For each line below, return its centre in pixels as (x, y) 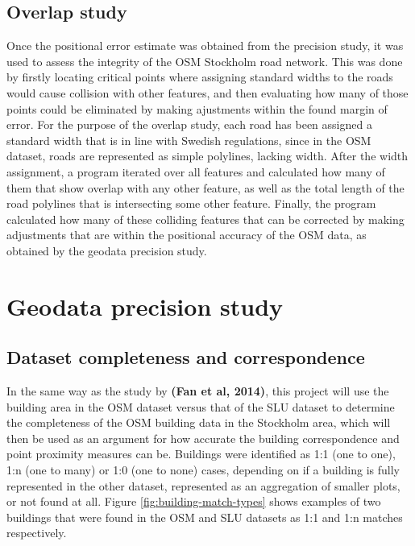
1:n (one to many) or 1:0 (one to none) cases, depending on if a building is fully (203, 470)
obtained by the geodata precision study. (107, 250)
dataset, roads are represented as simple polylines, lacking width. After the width (207, 156)
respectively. (37, 533)
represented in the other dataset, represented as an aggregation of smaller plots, (203, 485)
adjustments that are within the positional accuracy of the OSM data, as (187, 235)
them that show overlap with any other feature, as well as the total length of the (205, 187)
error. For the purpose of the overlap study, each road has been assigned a (189, 124)
